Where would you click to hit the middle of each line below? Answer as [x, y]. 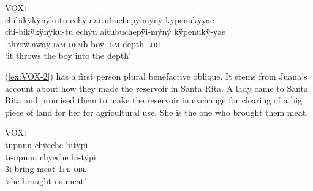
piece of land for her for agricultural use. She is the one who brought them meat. [157, 112]
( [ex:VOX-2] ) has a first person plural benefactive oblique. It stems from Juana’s [156, 76]
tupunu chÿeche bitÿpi [47, 144]
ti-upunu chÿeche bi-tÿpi [51, 156]
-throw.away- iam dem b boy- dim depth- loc [82, 43]
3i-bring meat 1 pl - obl [46, 169]
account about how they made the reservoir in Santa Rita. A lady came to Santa [157, 88]
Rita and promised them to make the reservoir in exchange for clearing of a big [154, 100]
